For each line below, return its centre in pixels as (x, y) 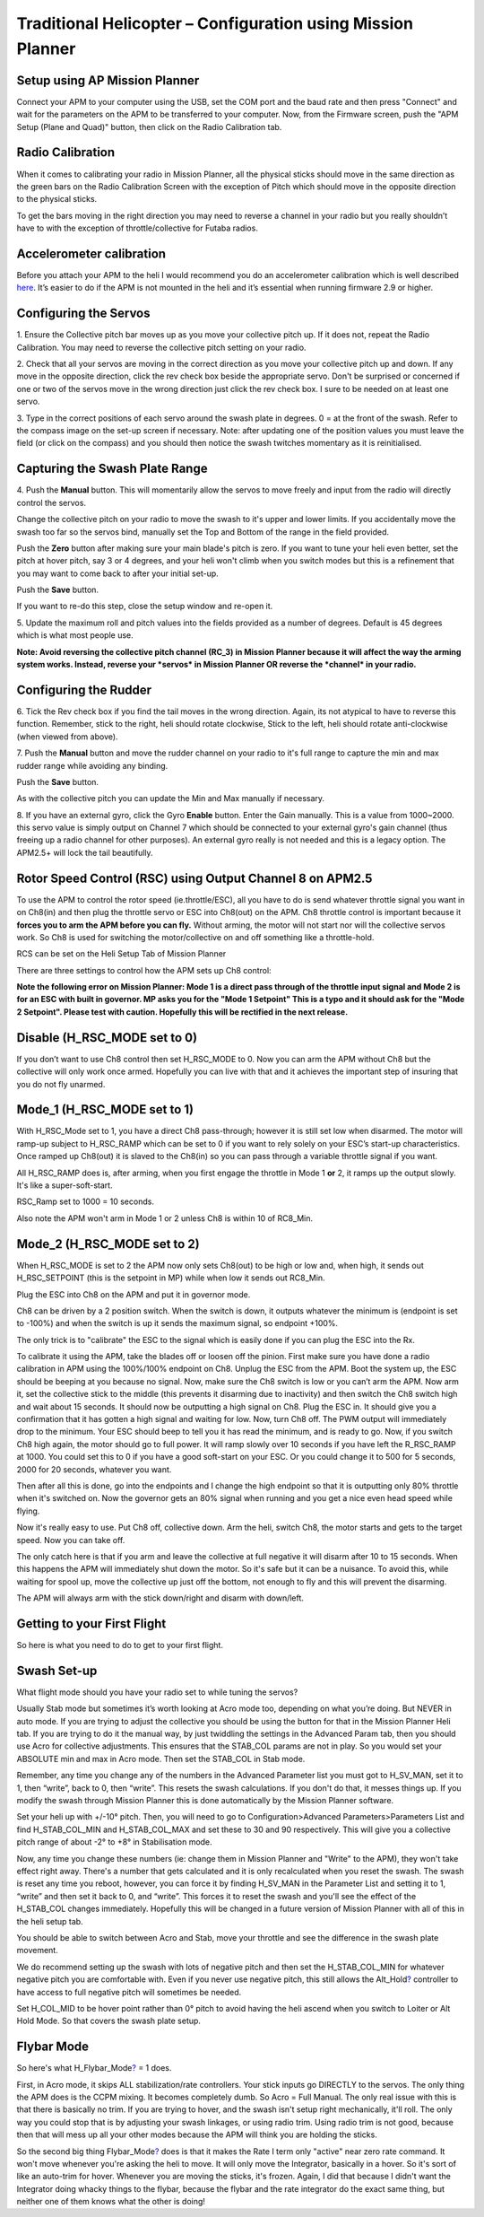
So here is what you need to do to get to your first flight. (120, 1645)
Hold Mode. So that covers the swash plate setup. (109, 2021)
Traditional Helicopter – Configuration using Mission (215, 23)
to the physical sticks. (57, 199)
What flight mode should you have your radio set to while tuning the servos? (157, 1692)
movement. (37, 1951)
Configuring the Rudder (84, 690)
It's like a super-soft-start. (65, 1185)
